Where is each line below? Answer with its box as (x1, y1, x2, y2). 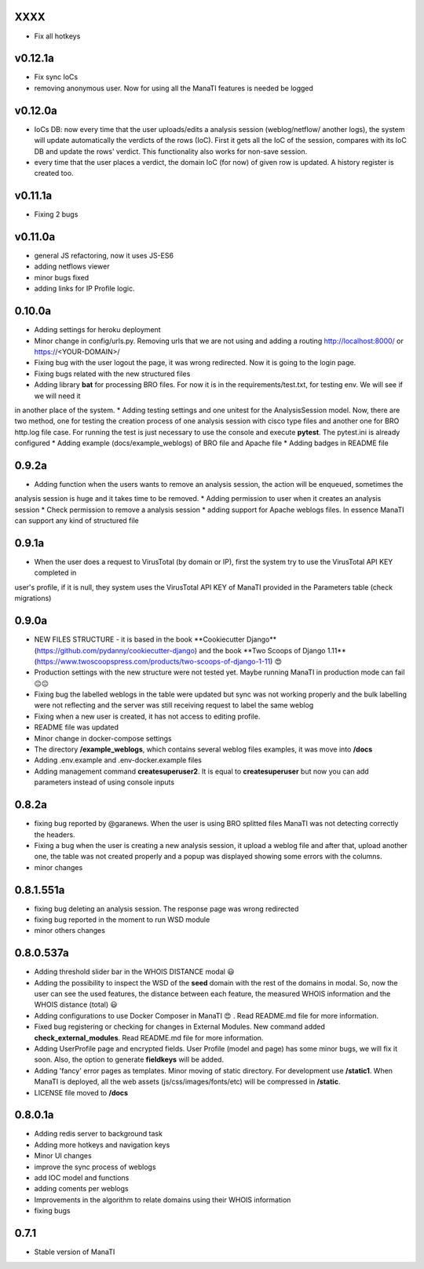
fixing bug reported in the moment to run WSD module (34, 915, 210, 924)
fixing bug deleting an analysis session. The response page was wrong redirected (34, 904, 299, 913)
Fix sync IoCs (34, 72, 79, 82)
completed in (34, 568, 77, 577)
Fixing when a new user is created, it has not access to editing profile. (34, 711, 261, 721)
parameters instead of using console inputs (34, 777, 175, 787)
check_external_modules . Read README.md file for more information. (34, 1033, 264, 1042)
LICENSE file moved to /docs (34, 1088, 129, 1097)
